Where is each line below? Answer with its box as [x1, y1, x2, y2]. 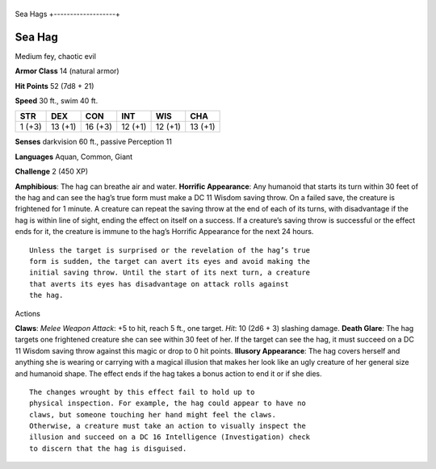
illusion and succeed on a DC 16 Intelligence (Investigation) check [29, 433, 311, 442]
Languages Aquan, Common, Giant [15, 152, 133, 161]
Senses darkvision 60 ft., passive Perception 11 [15, 137, 173, 147]
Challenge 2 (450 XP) [15, 166, 89, 177]
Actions [15, 308, 40, 318]
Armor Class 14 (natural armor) [15, 66, 120, 76]
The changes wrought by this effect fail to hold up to [29, 387, 255, 396]
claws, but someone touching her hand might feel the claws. [29, 410, 276, 419]
